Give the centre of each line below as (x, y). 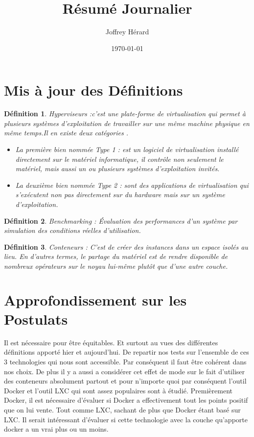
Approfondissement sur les (95, 299)
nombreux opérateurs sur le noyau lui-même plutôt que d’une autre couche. (116, 266)
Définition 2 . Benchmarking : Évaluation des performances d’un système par (121, 220)
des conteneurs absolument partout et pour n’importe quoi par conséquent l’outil (125, 381)
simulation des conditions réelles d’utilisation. (72, 230)
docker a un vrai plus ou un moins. (56, 429)
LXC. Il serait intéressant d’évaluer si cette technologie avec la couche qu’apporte (126, 419)
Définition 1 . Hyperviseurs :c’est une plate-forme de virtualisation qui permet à (125, 114)
